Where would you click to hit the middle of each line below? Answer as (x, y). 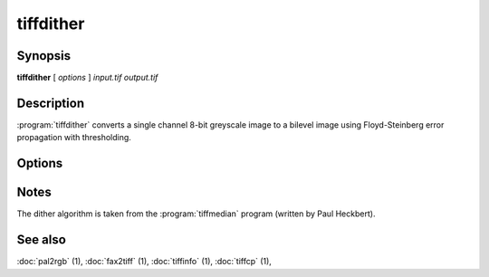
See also (42, 240)
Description (51, 103)
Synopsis (44, 56)
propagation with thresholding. (74, 138)
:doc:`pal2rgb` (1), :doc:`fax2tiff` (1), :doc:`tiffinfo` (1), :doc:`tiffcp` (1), (144, 262)
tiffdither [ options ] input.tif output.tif (87, 78)
